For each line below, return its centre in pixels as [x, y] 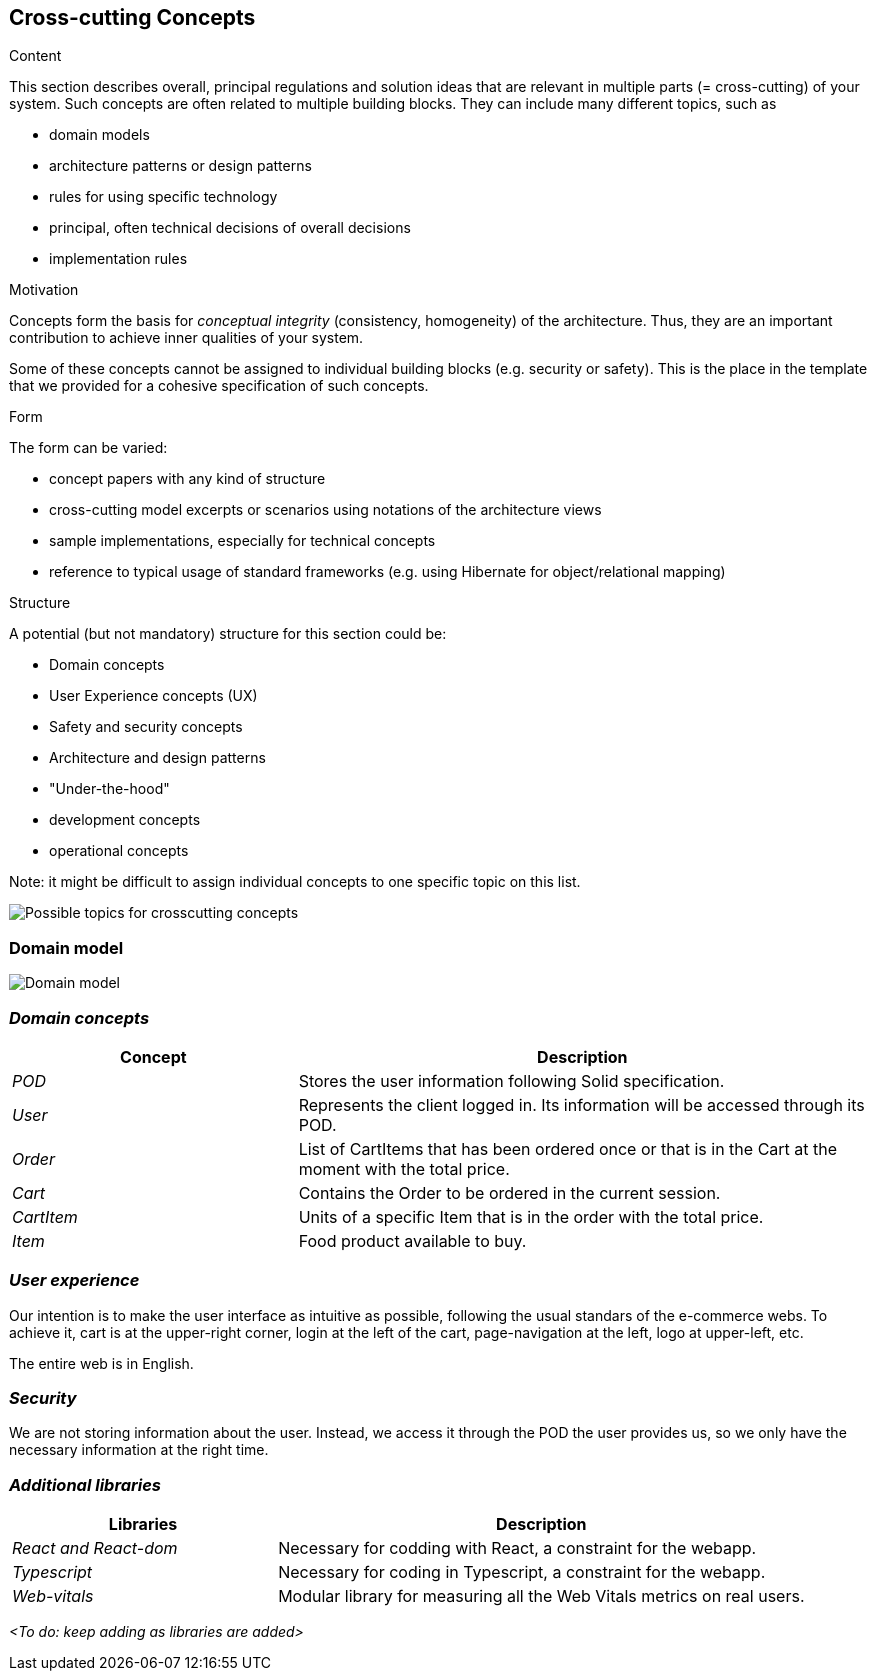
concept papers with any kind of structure [187, 479]
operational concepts [119, 851]
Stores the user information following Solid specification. [511, 1080]
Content [35, 56]
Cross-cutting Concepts [132, 17]
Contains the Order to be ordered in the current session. [509, 1192]
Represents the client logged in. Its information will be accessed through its [581, 1104]
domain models [99, 135]
